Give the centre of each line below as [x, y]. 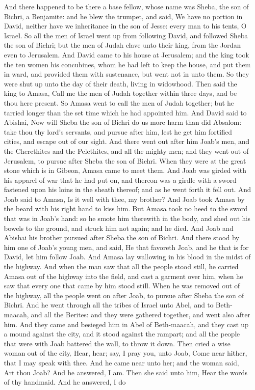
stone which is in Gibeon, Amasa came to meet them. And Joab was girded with [125, 170]
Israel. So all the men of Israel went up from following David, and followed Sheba [126, 35]
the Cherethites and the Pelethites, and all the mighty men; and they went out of [126, 151]
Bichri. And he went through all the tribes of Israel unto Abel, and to [109, 305]
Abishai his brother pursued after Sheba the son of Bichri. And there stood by [122, 237]
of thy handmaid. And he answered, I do [65, 382]
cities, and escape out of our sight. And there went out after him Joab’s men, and [127, 141]
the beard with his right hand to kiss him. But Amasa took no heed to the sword [126, 209]
